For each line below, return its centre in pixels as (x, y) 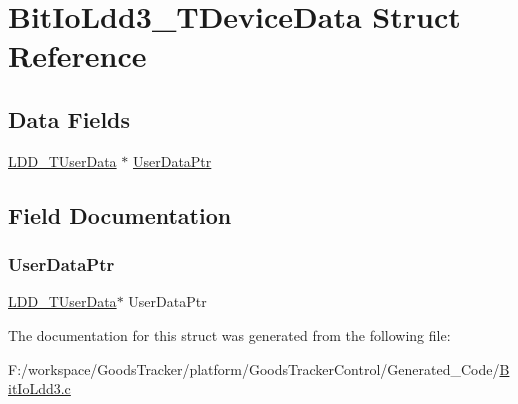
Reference (77, 55)
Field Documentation (120, 214)
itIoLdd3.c (39, 388)
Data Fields (69, 118)
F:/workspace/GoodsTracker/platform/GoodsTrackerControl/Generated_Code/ (254, 368)
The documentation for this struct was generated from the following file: (229, 334)
